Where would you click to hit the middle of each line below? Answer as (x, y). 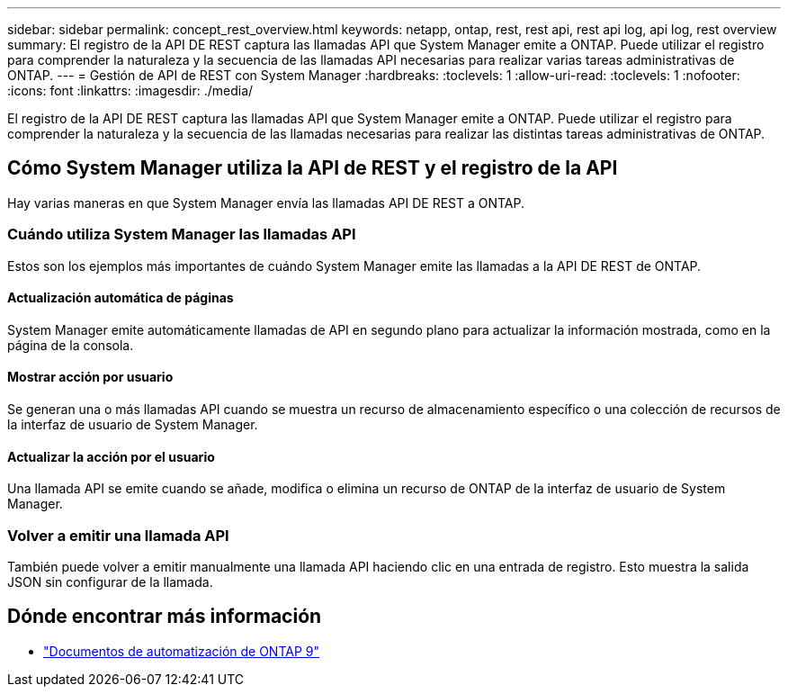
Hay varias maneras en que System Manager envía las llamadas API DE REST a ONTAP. (266, 203)
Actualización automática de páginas (121, 298)
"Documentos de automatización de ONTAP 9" (182, 651)
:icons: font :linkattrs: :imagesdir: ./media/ (130, 90)
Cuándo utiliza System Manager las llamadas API (182, 234)
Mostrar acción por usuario (90, 377)
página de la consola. (71, 345)
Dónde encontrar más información (165, 617)
